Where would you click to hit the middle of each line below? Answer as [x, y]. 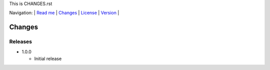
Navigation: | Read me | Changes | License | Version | [64, 13]
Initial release [48, 58]
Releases [21, 41]
